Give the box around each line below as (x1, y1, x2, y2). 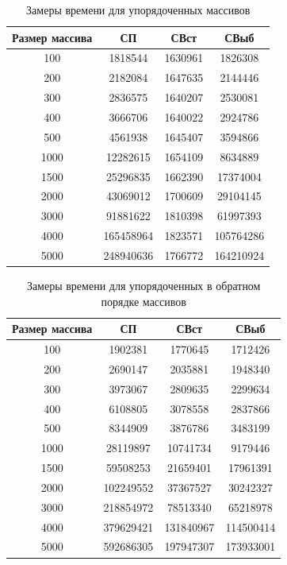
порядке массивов (101, 292, 186, 309)
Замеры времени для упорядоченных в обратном (26, 277, 261, 293)
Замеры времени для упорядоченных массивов (26, 2, 251, 17)
